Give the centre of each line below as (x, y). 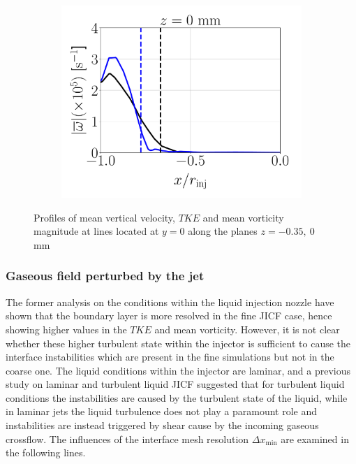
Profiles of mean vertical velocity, (104, 217)
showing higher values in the (66, 329)
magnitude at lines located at (96, 231)
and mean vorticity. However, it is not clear (247, 329)
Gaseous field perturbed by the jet (105, 276)
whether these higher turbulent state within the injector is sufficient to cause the (178, 343)
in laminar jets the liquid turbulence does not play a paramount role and (162, 411)
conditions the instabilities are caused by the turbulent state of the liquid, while (177, 397)
